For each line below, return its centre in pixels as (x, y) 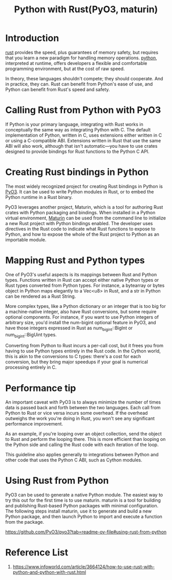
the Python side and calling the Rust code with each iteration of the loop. (82, 445)
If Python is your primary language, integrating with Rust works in (74, 124)
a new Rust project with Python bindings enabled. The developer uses (79, 223)
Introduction (32, 38)
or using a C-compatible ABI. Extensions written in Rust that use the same (83, 140)
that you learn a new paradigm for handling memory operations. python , (81, 58)
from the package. (25, 522)
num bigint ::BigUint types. (31, 335)
